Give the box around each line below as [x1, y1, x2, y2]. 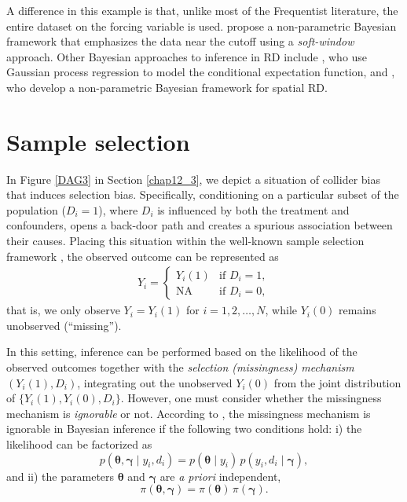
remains [339, 302, 376, 318]
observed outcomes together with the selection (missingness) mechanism [6, 359, 354, 376]
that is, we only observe [6, 302, 120, 318]
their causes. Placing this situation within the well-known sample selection [6, 233, 365, 249]
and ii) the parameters [6, 467, 115, 484]
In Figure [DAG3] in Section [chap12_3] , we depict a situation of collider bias [6, 170, 380, 187]
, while [265, 302, 297, 318]
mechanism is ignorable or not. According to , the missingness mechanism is [6, 405, 371, 421]
